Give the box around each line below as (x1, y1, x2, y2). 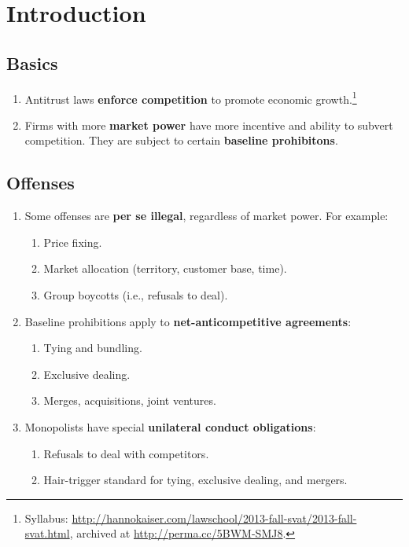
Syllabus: (24, 509, 68, 526)
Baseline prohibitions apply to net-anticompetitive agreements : (24, 313, 352, 329)
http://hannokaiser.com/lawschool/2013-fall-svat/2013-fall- (72, 509, 357, 526)
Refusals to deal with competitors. (43, 445, 209, 461)
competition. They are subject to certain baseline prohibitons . (24, 132, 338, 149)
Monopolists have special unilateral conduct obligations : (24, 418, 316, 435)
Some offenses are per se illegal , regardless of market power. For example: (24, 207, 389, 224)
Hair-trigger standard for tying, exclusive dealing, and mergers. (43, 472, 348, 488)
